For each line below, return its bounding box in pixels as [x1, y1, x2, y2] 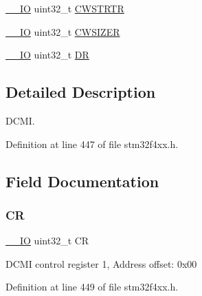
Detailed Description [5, 81, 156, 103]
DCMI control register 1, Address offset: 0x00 [5, 256, 197, 271]
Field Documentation [5, 170, 159, 191]
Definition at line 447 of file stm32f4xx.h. [5, 136, 179, 151]
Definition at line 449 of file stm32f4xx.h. [5, 279, 179, 294]
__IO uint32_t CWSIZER [5, 24, 120, 39]
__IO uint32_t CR [5, 233, 89, 248]
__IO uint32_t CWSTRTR [5, 1, 124, 15]
